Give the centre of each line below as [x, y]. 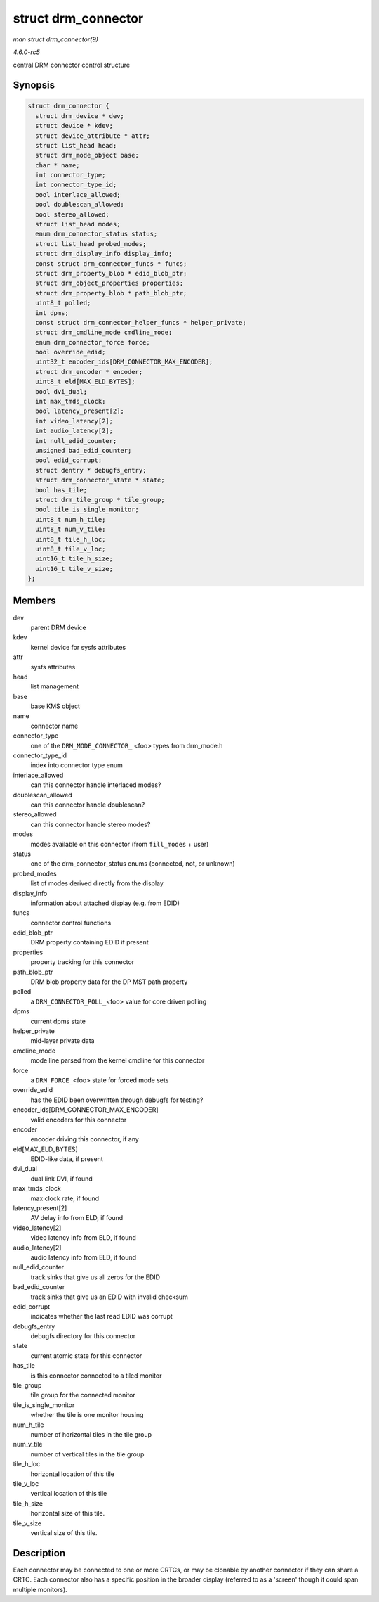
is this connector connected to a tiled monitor [96, 1376]
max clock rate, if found [65, 1198]
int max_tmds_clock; [71, 402]
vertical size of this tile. [64, 1532]
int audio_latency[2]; [74, 431]
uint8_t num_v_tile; [71, 530]
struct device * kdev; [74, 126]
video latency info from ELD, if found [84, 1238]
